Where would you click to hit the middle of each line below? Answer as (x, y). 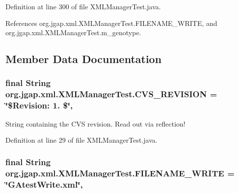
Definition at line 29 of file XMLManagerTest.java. (81, 140)
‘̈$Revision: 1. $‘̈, (39, 105)
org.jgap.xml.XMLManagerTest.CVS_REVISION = (111, 94)
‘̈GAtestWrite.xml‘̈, (44, 184)
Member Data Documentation (84, 59)
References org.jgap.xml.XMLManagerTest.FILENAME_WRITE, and (111, 23)
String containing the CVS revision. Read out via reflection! (95, 123)
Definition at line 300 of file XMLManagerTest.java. (83, 6)
